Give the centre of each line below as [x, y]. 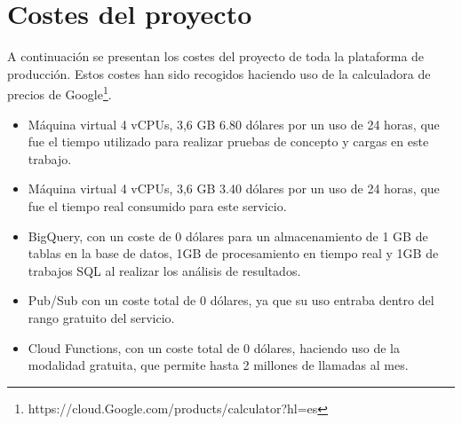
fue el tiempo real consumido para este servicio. [157, 205]
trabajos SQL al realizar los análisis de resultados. [164, 270]
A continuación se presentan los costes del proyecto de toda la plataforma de [216, 56]
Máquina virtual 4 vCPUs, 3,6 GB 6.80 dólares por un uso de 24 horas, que [234, 124]
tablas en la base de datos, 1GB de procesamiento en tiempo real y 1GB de [233, 253]
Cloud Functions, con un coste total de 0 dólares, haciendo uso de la [214, 347]
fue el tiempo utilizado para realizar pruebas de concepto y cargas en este [228, 141]
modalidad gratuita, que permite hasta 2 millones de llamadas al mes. [218, 365]
